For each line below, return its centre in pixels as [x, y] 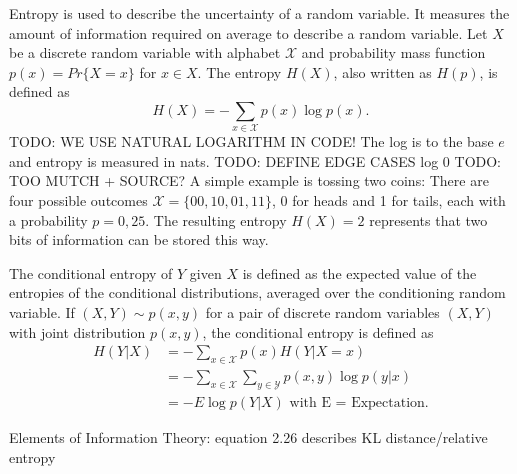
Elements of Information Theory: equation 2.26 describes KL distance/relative [248, 436]
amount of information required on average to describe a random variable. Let [248, 32]
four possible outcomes [78, 200]
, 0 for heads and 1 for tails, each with [388, 200]
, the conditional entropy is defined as [318, 331]
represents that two [428, 219]
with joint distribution [77, 331]
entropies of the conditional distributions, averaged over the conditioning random [257, 292]
